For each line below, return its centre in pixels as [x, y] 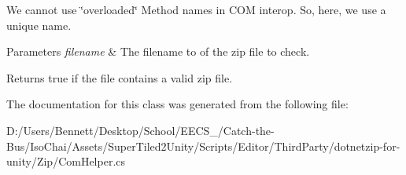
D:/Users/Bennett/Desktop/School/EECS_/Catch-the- [140, 130]
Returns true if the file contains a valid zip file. [120, 77]
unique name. [39, 25]
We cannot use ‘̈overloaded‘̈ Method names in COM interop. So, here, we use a [196, 9]
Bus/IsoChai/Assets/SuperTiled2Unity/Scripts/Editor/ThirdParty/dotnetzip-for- [203, 146]
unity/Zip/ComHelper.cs [66, 161]
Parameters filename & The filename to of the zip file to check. [158, 51]
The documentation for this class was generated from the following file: [177, 104]
